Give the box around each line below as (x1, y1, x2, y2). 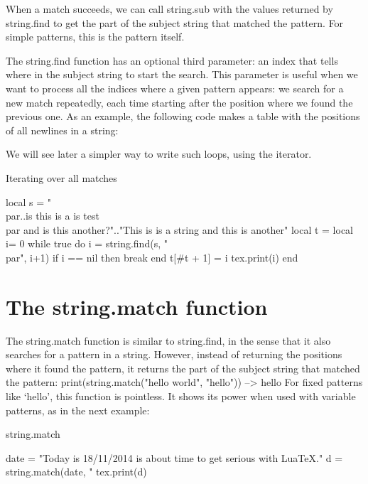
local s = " (6, 194, 52, 209)
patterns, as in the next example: (6, 402, 150, 417)
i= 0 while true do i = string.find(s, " (6, 236, 168, 251)
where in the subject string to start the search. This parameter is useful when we (6, 67, 358, 82)
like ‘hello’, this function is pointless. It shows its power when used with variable (6, 389, 356, 403)
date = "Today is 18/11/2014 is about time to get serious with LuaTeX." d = (6, 450, 343, 465)
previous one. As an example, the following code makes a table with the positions (6, 109, 360, 124)
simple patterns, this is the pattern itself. (6, 29, 185, 44)
